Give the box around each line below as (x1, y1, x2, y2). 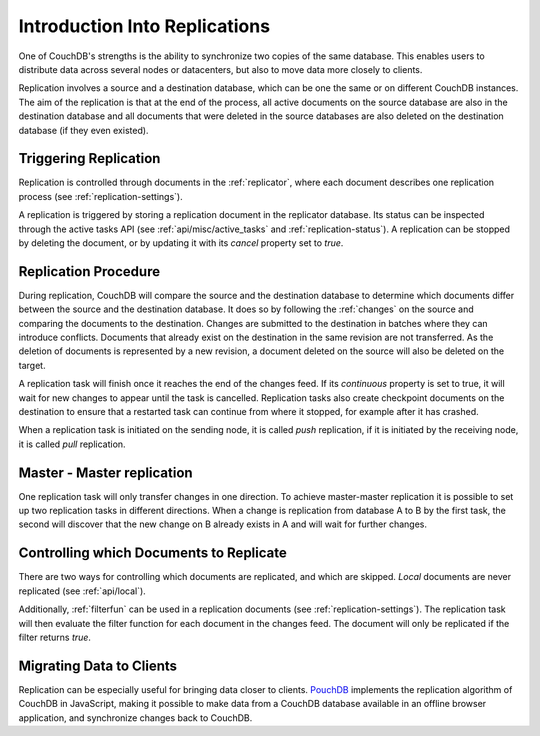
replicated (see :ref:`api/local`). (18, 585, 147, 597)
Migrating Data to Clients (18, 657, 178, 674)
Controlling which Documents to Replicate (18, 545, 287, 562)
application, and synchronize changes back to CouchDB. (18, 711, 253, 724)
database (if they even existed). (18, 124, 149, 136)
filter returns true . (18, 631, 92, 643)
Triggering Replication (18, 150, 161, 167)
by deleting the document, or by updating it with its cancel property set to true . (18, 236, 344, 249)
